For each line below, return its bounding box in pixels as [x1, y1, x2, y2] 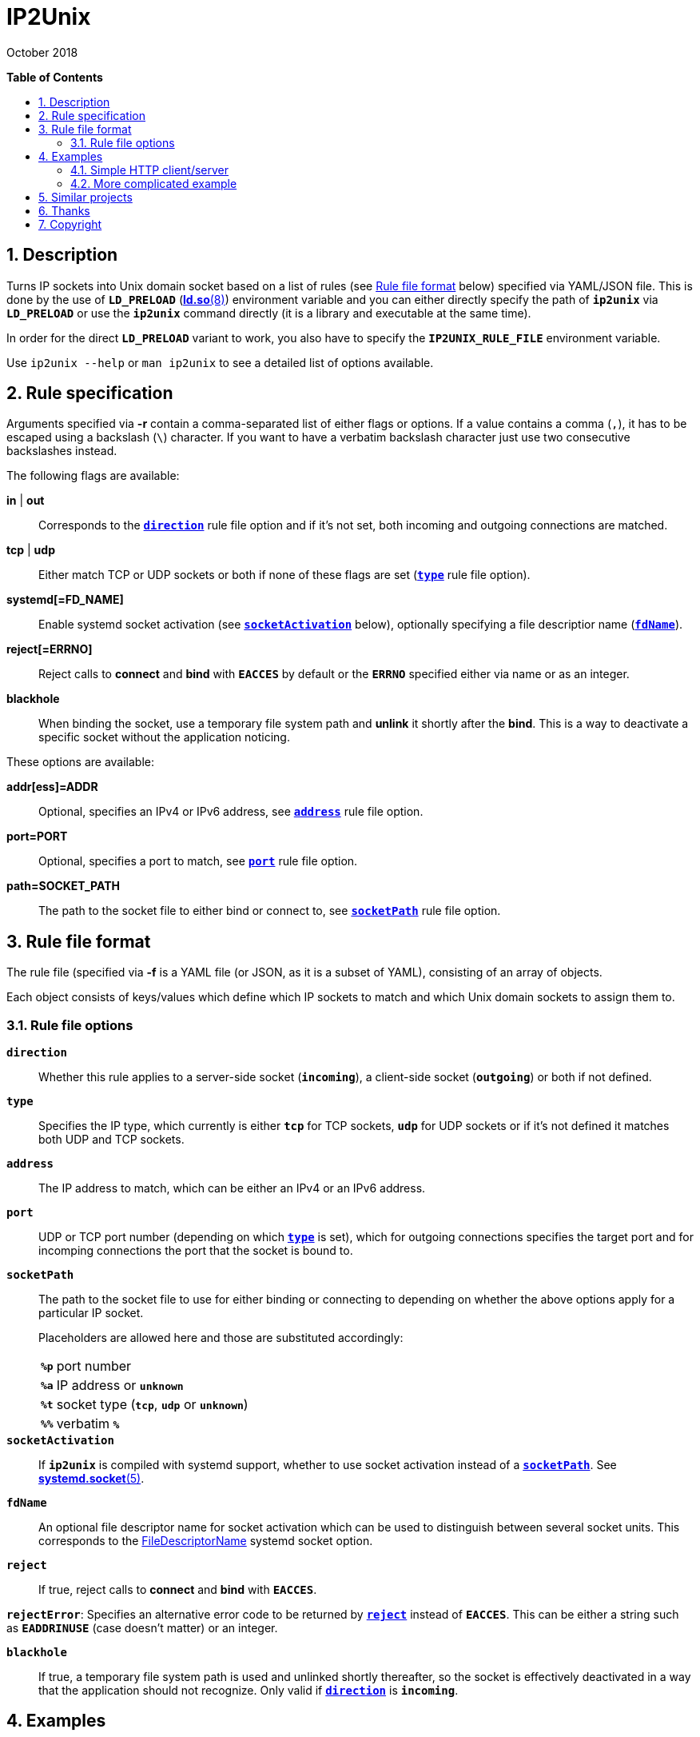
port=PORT [6, 829, 68, 844]
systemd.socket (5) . [38, 1471, 145, 1486]
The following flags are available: [6, 469, 180, 483]
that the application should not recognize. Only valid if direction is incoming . [38, 1683, 459, 1698]
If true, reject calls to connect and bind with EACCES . [38, 1583, 317, 1597]
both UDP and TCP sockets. [38, 1132, 185, 1147]
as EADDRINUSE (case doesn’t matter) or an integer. [6, 1621, 278, 1635]
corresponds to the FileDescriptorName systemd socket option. [38, 1534, 373, 1548]
